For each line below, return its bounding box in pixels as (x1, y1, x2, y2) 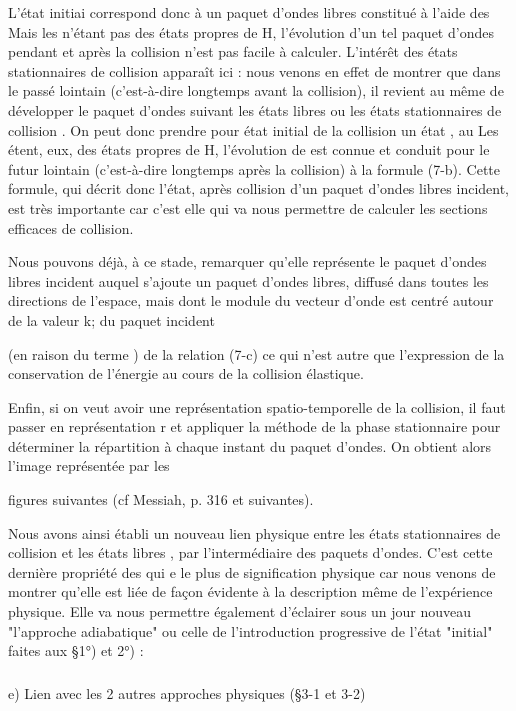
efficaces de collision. (8, 217, 134, 238)
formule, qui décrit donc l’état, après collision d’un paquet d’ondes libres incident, (8, 178, 510, 199)
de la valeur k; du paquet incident (8, 309, 215, 330)
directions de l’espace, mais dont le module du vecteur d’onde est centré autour (8, 290, 494, 311)
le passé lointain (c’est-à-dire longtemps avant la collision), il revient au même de (8, 80, 504, 101)
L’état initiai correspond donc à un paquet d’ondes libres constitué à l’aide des (8, 2, 490, 22)
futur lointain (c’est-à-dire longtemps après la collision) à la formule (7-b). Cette (8, 158, 501, 179)
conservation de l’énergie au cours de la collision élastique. (8, 363, 364, 384)
